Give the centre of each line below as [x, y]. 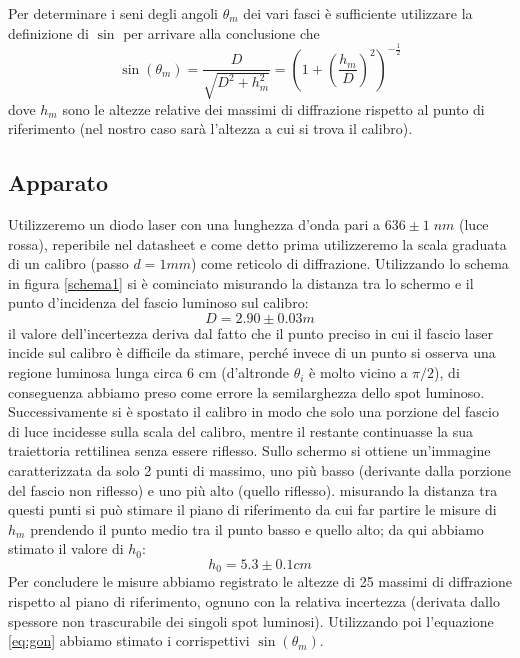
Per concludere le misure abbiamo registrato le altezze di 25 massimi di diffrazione [260, 581]
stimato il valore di [66, 548]
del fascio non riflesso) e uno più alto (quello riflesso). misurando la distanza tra [253, 489]
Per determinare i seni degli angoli [113, 13]
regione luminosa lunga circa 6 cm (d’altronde [148, 372]
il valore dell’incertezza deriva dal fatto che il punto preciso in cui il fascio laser [250, 332]
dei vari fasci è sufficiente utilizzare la [358, 13]
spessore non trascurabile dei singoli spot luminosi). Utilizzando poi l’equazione [251, 620]
